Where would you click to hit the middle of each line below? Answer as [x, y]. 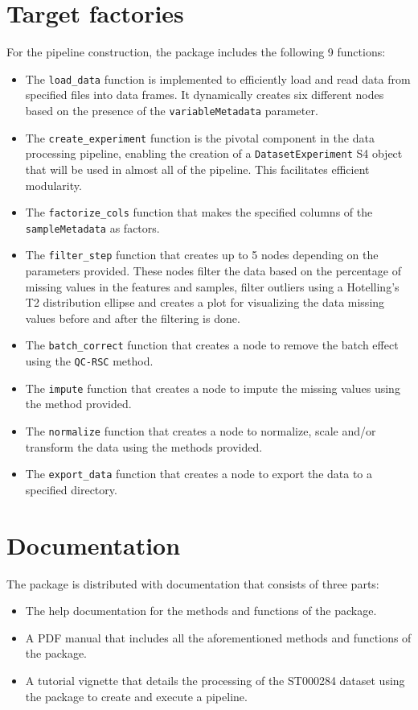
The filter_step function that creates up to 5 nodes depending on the [202, 255]
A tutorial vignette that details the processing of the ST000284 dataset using [215, 681]
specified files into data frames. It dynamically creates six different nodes [205, 95]
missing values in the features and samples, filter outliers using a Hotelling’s [212, 286]
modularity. [53, 185]
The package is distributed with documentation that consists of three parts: [193, 583]
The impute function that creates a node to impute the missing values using [213, 388]
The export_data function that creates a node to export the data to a [199, 474]
